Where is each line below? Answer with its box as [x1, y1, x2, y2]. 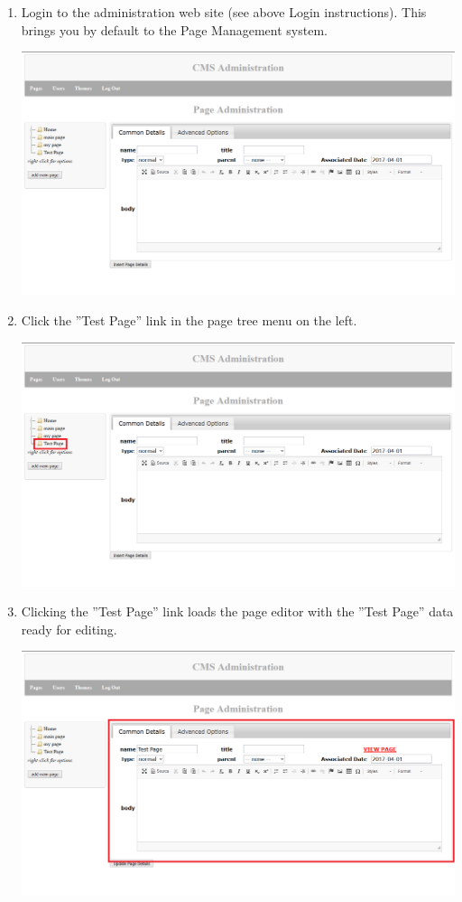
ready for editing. [21, 619, 117, 638]
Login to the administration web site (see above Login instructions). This [21, 3, 427, 21]
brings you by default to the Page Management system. [21, 20, 328, 39]
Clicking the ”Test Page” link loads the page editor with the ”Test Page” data [21, 602, 454, 621]
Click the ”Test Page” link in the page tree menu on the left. [21, 311, 357, 330]
